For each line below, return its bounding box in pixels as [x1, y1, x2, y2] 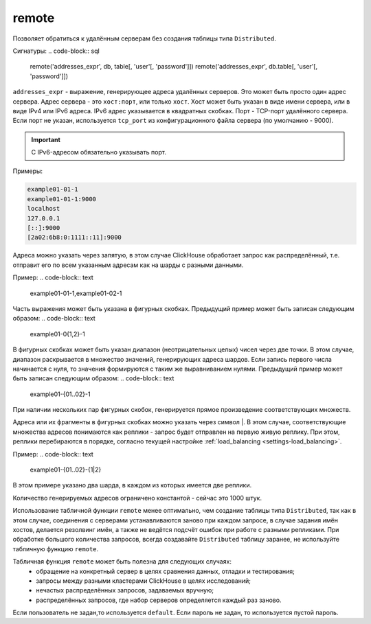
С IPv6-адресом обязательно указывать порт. [31, 148, 166, 157]
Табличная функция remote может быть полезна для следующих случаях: [12, 557, 232, 566]
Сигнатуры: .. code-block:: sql [12, 47, 100, 55]
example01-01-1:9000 [27, 195, 96, 203]
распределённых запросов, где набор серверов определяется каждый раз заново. [36, 596, 282, 604]
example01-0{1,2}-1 [30, 330, 85, 338]
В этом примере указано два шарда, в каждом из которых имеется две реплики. [12, 481, 252, 489]
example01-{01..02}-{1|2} [30, 465, 102, 474]
